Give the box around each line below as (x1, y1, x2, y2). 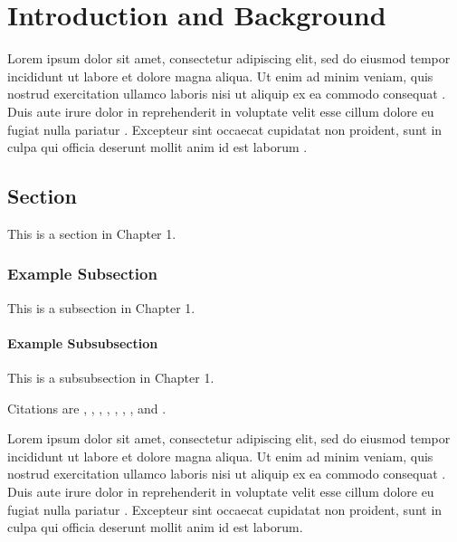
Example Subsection (7, 262, 157, 285)
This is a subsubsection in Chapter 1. (7, 368, 214, 387)
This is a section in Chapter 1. (7, 223, 176, 242)
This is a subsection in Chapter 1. (7, 298, 195, 317)
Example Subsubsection (7, 333, 158, 352)
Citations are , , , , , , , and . (7, 398, 167, 417)
